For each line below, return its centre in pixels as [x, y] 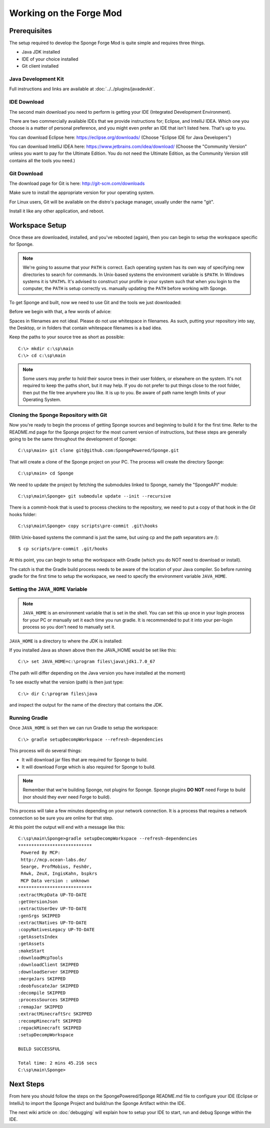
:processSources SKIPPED [48, 1000]
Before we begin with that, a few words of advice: [60, 312]
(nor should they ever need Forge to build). [67, 797]
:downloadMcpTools [41, 958]
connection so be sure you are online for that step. [61, 818]
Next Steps [27, 1084]
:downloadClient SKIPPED [48, 965]
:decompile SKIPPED [42, 993]
